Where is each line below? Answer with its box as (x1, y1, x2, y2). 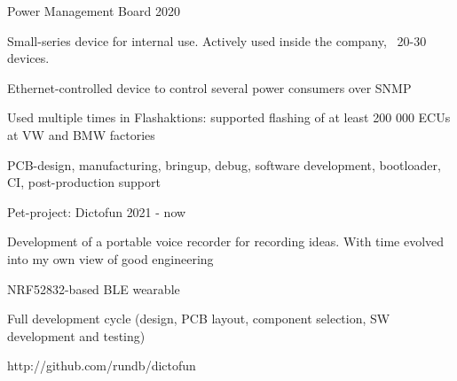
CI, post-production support (7, 173, 161, 191)
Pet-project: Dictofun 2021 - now (7, 202, 186, 221)
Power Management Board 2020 (7, 2, 180, 19)
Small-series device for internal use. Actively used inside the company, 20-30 (7, 31, 427, 50)
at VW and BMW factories (7, 125, 155, 144)
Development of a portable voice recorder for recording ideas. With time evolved (7, 232, 445, 251)
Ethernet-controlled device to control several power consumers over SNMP (7, 78, 412, 97)
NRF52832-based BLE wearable (7, 279, 180, 298)
